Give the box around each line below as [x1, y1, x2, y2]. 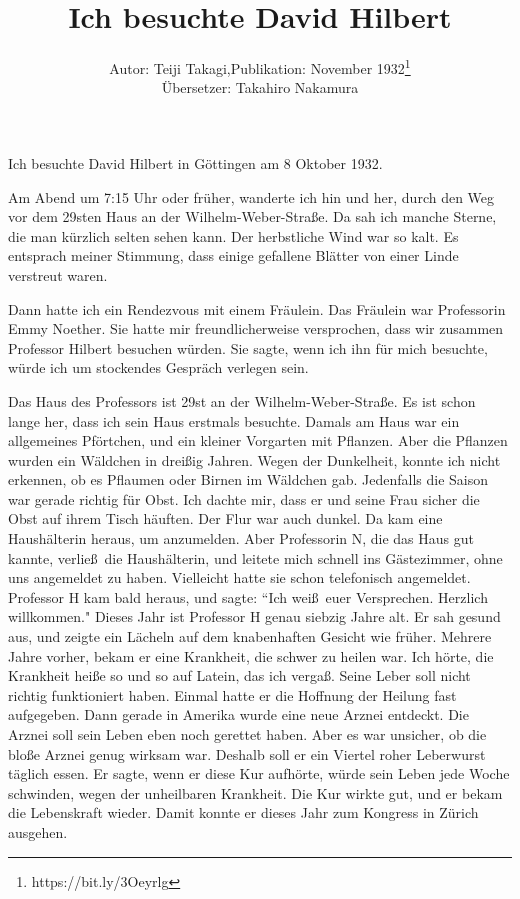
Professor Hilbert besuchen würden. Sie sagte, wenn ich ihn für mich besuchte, [8, 337, 488, 358]
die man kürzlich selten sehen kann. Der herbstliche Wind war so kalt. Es [8, 225, 459, 246]
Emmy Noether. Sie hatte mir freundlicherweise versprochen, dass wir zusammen [8, 318, 504, 339]
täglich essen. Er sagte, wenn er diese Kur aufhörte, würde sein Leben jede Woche [8, 763, 510, 784]
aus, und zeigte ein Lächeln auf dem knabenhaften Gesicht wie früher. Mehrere [8, 626, 492, 647]
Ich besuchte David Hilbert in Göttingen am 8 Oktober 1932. [8, 152, 383, 173]
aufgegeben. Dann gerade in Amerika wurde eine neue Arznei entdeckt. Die [8, 704, 469, 725]
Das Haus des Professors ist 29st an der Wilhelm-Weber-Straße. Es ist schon [8, 390, 476, 411]
